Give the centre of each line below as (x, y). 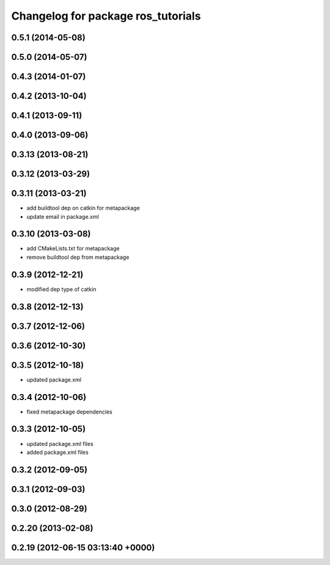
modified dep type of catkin (61, 289)
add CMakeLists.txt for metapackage (73, 249)
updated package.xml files (60, 443)
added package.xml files (57, 452)
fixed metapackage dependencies (69, 412)
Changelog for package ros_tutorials (106, 16)
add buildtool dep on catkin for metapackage (83, 208)
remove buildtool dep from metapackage (78, 257)
